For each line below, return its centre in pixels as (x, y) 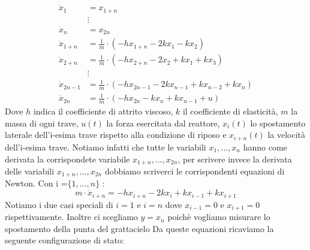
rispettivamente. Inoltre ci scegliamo (71, 217)
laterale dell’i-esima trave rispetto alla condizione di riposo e (116, 135)
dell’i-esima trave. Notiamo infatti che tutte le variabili (106, 147)
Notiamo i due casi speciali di (59, 204)
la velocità (287, 135)
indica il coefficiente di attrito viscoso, (103, 111)
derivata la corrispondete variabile (67, 159)
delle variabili (30, 171)
